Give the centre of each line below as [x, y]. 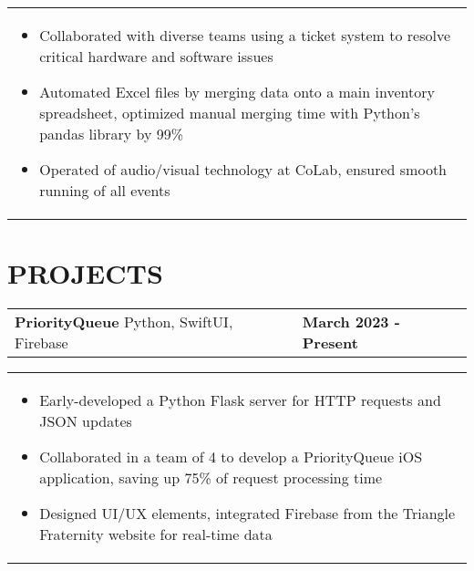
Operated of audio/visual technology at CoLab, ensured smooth [243, 169]
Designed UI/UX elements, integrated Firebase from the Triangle [247, 514]
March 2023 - [351, 322]
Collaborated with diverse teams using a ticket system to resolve [245, 35]
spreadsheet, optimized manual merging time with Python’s [230, 113]
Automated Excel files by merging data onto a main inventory [237, 92]
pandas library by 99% [112, 134]
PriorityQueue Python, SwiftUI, [124, 322]
